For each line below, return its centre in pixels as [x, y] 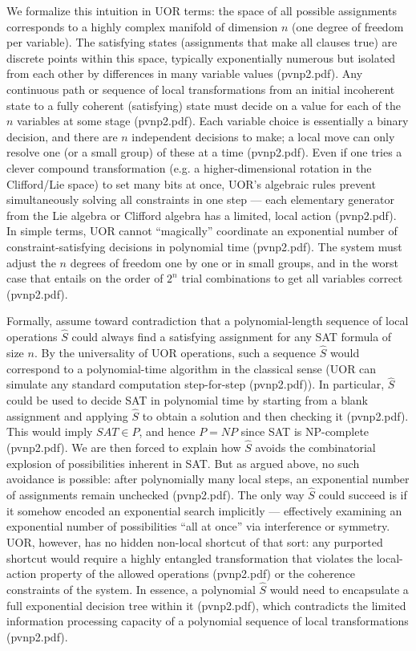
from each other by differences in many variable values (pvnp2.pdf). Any [185, 73]
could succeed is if [363, 495]
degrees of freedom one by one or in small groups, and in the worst [234, 262]
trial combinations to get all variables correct [292, 278]
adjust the [31, 262]
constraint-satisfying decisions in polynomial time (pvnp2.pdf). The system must [204, 246]
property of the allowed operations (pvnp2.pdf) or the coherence [198, 574]
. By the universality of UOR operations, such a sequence [175, 352]
